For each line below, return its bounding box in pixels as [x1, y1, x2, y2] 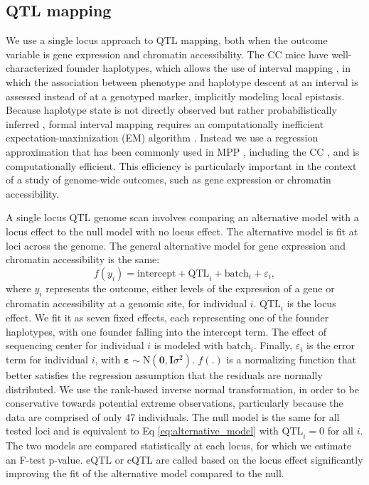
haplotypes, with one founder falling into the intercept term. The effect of [6, 324, 326, 339]
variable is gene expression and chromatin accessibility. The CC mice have [6, 46, 328, 61]
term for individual [6, 352, 89, 367]
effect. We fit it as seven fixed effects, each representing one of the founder [6, 310, 329, 325]
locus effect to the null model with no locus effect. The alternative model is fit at [6, 223, 358, 238]
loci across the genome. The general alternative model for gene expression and [6, 238, 346, 252]
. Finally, [253, 338, 293, 353]
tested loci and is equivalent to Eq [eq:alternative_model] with [6, 423, 279, 438]
